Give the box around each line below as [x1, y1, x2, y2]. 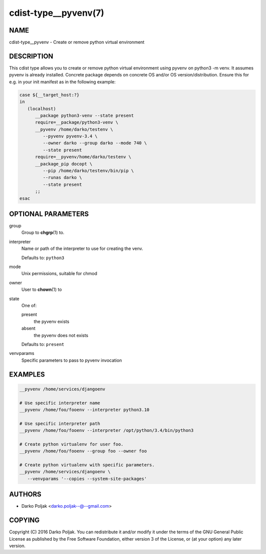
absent [21, 325, 35, 331]
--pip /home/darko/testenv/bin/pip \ [42, 168, 134, 173]
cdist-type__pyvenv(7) [9, 7, 104, 18]
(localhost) [27, 106, 56, 111]
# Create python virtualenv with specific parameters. [19, 462, 155, 468]
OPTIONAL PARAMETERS [9, 210, 89, 218]
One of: [21, 303, 37, 308]
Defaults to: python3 [21, 254, 65, 261]
